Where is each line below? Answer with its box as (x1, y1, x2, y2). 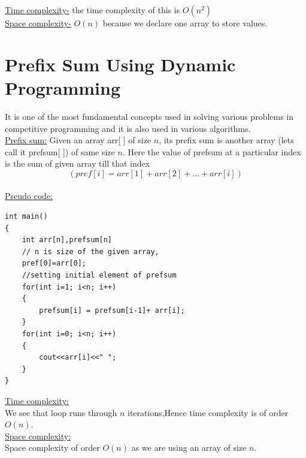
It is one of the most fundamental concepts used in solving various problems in (5, 110, 294, 122)
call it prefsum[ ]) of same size (5, 145, 115, 158)
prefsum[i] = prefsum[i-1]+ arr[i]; (39, 306, 185, 315)
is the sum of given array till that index (5, 157, 150, 170)
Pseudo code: (5, 189, 53, 202)
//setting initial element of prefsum (22, 271, 177, 280)
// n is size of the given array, (22, 247, 159, 256)
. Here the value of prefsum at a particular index (122, 145, 301, 158)
